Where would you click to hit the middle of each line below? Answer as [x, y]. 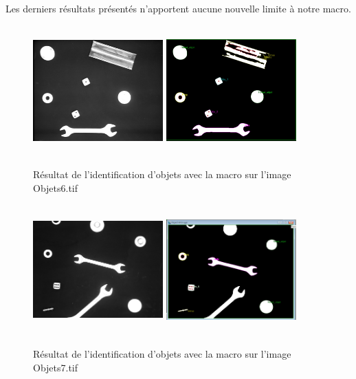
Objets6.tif [56, 187]
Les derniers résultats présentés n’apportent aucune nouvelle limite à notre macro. [178, 8]
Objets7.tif [56, 367]
